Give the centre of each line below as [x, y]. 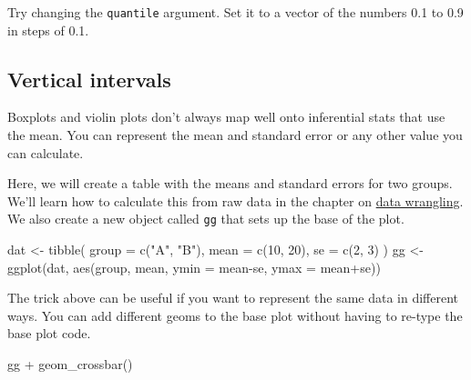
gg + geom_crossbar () [70, 364]
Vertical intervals [89, 79]
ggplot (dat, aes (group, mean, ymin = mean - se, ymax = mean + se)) [194, 267]
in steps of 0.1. [48, 30]
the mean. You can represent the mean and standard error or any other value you [235, 135]
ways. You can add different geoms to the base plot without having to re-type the [235, 315]
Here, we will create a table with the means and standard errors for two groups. [230, 183]
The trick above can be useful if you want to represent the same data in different [233, 298]
